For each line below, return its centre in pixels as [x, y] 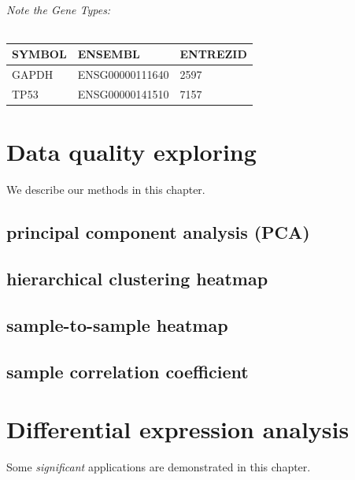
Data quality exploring [131, 152]
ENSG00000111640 [123, 74]
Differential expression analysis [178, 429]
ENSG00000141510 [123, 93]
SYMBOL [39, 54]
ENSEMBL [109, 54]
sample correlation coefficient [128, 371]
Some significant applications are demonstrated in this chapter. [159, 467]
